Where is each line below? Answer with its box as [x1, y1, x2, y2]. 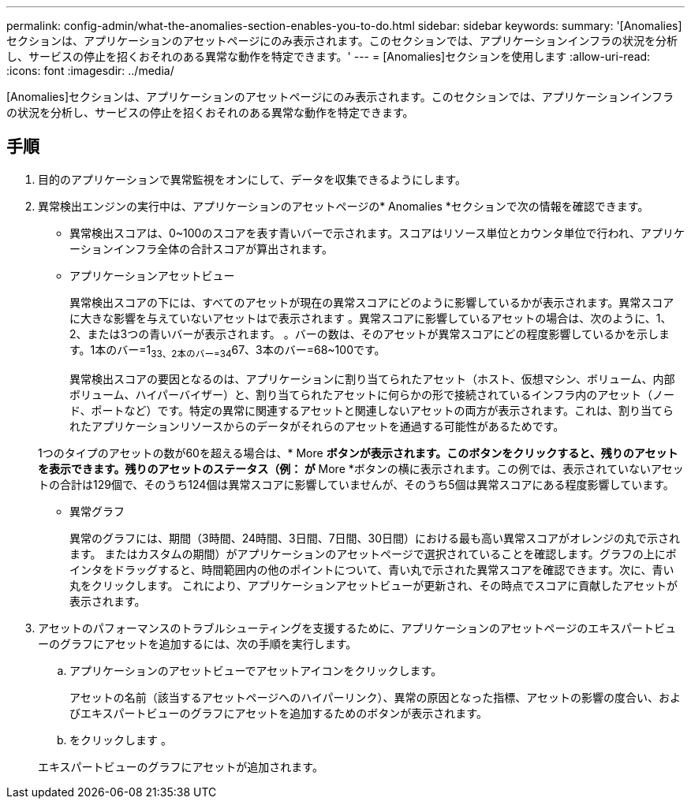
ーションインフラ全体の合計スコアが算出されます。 [69, 241, 333, 255]
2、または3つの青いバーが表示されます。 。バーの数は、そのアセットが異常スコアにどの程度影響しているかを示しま [69, 326, 670, 341]
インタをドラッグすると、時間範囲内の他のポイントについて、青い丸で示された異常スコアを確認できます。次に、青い [69, 562, 674, 576]
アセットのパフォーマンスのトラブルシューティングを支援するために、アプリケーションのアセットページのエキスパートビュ [38, 621, 676, 635]
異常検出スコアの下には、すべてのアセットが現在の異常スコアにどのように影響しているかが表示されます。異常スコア [69, 295, 674, 309]
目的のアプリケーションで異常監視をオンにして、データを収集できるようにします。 [38, 172, 466, 186]
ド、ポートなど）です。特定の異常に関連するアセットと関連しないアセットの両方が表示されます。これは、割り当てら [69, 403, 674, 417]
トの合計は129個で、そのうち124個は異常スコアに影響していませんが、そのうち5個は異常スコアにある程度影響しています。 [38, 477, 674, 491]
